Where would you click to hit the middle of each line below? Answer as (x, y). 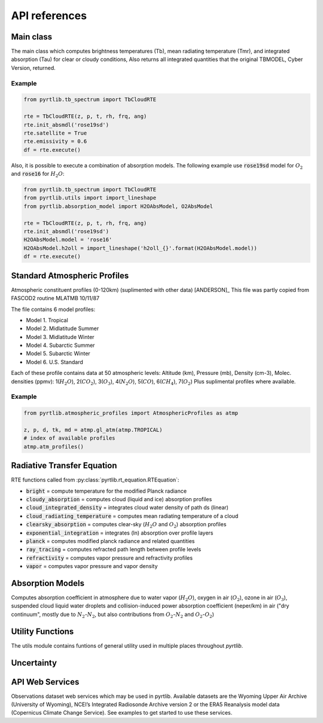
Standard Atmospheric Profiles (70, 275)
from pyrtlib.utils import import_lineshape (90, 198)
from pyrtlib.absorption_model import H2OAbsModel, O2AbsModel (118, 206)
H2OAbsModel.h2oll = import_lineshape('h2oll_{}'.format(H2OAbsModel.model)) (140, 248)
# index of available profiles (70, 438)
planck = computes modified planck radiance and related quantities (110, 541)
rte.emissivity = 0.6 (55, 141)
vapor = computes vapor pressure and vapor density (92, 566)
